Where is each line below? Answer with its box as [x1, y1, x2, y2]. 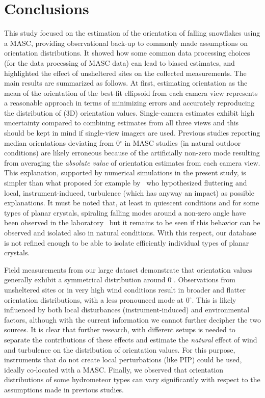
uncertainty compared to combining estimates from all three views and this [4, 117, 239, 128]
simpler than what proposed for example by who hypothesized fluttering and [4, 177, 247, 188]
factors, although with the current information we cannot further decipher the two [4, 314, 261, 325]
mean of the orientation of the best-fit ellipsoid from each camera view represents [4, 87, 258, 98]
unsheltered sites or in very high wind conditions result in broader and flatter [4, 284, 246, 295]
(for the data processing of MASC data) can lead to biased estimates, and [4, 57, 235, 68]
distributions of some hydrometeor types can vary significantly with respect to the [4, 374, 260, 385]
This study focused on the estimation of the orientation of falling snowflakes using [4, 28, 260, 38]
